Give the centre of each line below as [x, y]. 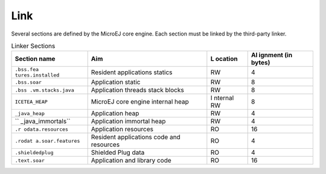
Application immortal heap [128, 122]
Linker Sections [33, 46]
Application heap [115, 113]
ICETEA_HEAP [31, 101]
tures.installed [37, 75]
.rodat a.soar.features [47, 141]
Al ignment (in [272, 55]
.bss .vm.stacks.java [45, 90]
